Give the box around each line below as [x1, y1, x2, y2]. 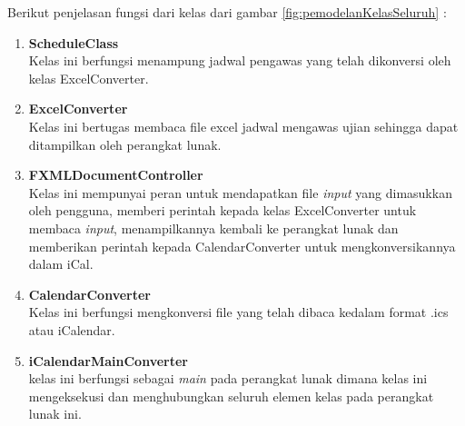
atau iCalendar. [28, 320, 115, 339]
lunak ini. [28, 404, 82, 423]
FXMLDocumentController [28, 165, 203, 184]
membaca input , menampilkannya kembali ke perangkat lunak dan [28, 218, 399, 237]
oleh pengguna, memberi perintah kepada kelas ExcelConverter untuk [28, 201, 417, 220]
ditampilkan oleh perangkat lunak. [28, 134, 222, 154]
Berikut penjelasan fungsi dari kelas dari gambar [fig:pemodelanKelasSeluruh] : [7, 3, 447, 21]
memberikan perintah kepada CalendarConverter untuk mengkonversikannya [28, 236, 456, 255]
